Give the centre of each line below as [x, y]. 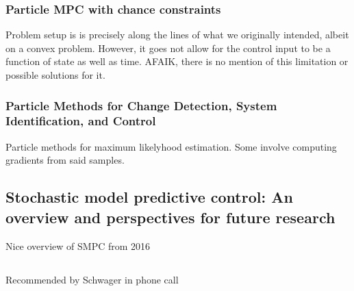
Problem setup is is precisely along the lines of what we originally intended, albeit [177, 35]
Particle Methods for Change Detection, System [141, 105]
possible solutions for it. [55, 75]
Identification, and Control [81, 121]
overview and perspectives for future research [170, 217]
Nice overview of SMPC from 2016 [78, 245]
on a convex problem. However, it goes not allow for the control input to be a [168, 48]
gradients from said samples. [65, 160]
